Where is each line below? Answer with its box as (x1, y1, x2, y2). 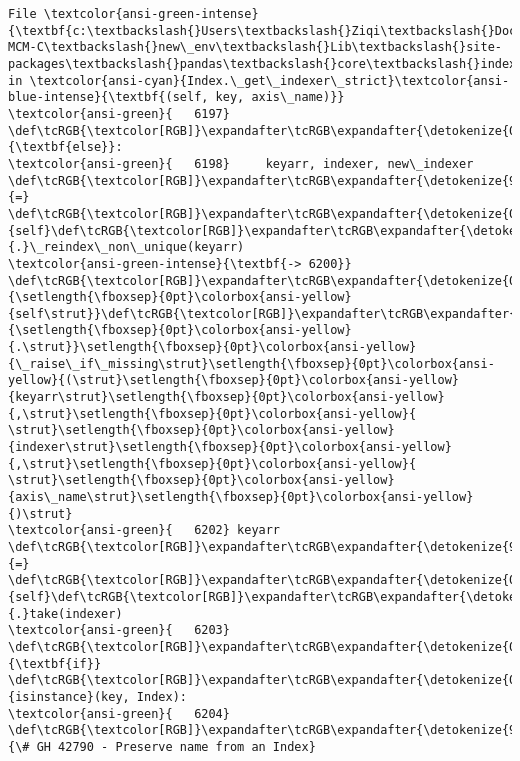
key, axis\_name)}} (215, 90, 345, 105)
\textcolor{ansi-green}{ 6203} (8, 623, 230, 638)
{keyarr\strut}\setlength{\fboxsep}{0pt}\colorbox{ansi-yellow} (8, 390, 445, 405)
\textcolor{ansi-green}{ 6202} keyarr (8, 523, 281, 538)
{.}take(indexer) (8, 606, 123, 621)
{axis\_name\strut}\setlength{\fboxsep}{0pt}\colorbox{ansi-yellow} (8, 490, 474, 505)
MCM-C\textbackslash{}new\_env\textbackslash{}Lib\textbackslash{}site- (8, 40, 502, 55)
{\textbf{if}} (8, 656, 102, 671)
